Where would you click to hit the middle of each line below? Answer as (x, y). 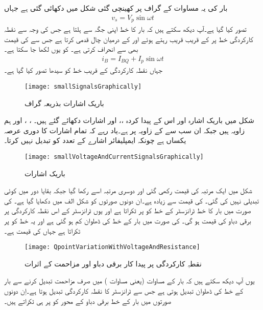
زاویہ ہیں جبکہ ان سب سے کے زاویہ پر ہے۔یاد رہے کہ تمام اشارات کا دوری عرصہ (124, 130)
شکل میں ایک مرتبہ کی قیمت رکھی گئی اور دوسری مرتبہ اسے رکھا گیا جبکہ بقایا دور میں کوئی (128, 190)
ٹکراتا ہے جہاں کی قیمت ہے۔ (42, 230)
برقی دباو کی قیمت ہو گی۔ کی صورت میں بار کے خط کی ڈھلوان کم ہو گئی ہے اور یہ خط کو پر (128, 220)
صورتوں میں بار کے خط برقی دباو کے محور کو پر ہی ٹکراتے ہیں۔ (88, 301)
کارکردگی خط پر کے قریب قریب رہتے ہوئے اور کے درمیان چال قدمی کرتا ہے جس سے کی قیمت (129, 39)
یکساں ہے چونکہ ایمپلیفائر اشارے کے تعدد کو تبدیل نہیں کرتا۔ (95, 140)
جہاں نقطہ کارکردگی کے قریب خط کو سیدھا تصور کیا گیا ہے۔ (83, 70)
